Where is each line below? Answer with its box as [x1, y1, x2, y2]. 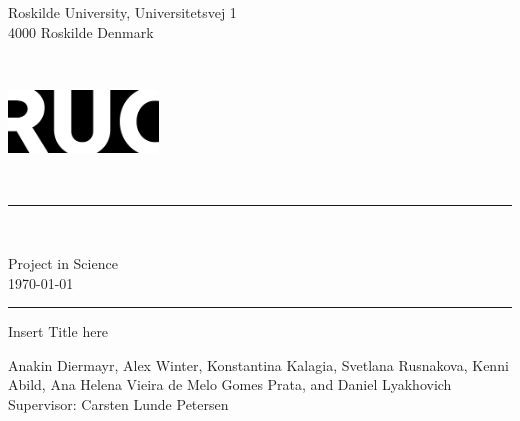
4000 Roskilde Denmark [8, 21, 154, 42]
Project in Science [8, 252, 118, 273]
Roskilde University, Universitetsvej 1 [8, 2, 237, 22]
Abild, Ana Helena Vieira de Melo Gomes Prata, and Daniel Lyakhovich [8, 374, 452, 395]
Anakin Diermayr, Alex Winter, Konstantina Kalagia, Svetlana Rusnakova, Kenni [8, 354, 509, 375]
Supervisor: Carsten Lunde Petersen [8, 393, 229, 414]
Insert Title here [8, 321, 109, 342]
